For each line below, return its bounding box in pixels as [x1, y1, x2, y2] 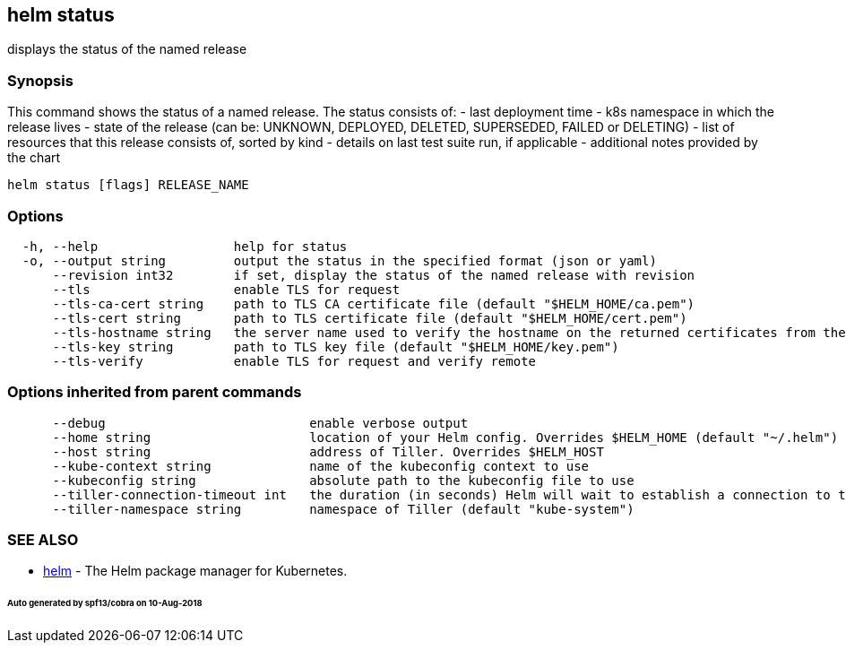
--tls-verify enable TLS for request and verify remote [52, 353, 537, 368]
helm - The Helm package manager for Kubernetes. [43, 563, 348, 579]
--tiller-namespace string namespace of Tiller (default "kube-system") [52, 501, 634, 516]
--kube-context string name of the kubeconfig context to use [52, 458, 590, 473]
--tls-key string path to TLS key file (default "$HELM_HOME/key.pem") [52, 339, 619, 354]
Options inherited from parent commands [7, 383, 302, 402]
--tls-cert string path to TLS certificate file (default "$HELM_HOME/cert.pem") [52, 310, 687, 325]
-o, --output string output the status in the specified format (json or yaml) [22, 253, 657, 268]
